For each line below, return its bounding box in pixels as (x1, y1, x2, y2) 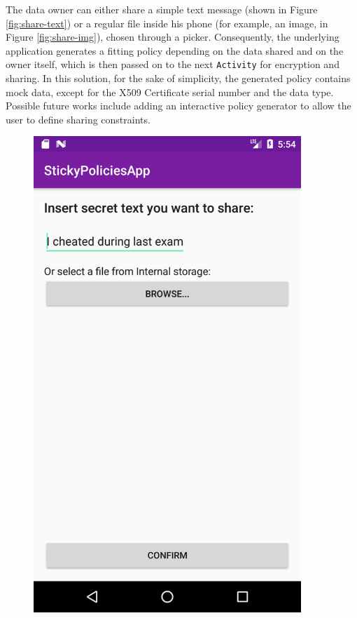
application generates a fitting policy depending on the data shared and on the (6, 43, 344, 58)
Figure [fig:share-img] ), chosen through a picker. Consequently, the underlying (6, 29, 339, 44)
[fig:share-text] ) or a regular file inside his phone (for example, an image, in (6, 15, 328, 30)
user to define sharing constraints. (6, 112, 150, 126)
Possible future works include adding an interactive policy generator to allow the (6, 98, 351, 113)
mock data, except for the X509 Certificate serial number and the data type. (6, 84, 334, 99)
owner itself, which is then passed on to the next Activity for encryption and (6, 57, 339, 72)
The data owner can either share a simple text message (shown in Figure (6, 2, 318, 16)
